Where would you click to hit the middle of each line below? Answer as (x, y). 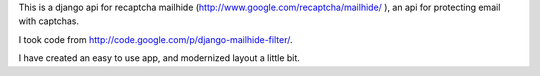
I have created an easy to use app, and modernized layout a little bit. (159, 58)
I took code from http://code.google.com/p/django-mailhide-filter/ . (155, 39)
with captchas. (49, 21)
